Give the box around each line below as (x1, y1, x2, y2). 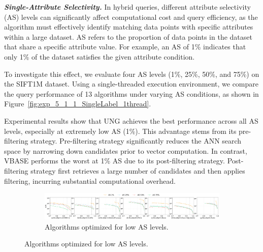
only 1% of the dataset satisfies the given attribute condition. (4, 51, 195, 62)
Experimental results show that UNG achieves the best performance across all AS (4, 115, 258, 126)
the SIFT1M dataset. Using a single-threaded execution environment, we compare (4, 78, 259, 89)
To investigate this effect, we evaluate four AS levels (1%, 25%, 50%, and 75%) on (4, 68, 259, 79)
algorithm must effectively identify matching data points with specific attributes (4, 21, 253, 32)
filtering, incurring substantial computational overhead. (4, 175, 176, 186)
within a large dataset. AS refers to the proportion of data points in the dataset (4, 31, 252, 42)
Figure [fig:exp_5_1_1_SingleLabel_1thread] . (4, 98, 151, 109)
